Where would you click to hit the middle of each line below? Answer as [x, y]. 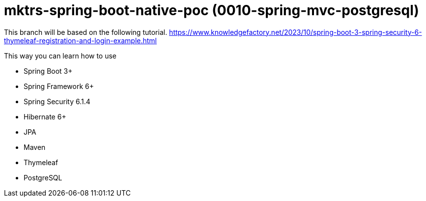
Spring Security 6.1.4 [57, 101]
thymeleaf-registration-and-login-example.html [80, 40]
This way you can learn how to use [60, 56]
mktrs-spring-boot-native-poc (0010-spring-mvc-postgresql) [212, 10]
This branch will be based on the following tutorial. [86, 32]
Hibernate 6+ [45, 116]
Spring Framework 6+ [59, 86]
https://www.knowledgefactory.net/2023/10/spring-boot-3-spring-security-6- [296, 32]
